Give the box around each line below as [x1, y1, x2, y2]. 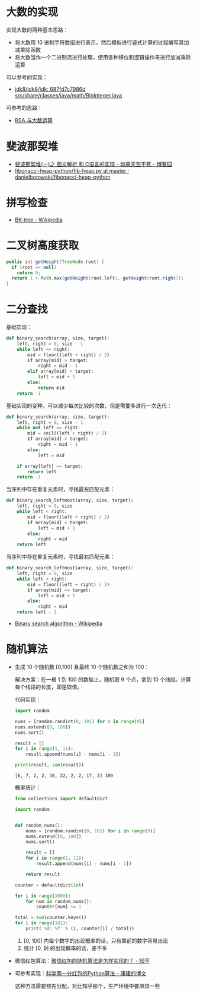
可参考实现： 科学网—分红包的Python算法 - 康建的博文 [14, 969, 147, 977]
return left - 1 [17, 609, 57, 615]
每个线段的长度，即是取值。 [14, 683, 83, 690]
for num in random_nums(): [25, 898, 92, 904]
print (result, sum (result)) [14, 762, 84, 768]
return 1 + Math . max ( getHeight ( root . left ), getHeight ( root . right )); [11, 275, 184, 281]
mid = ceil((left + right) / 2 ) [27, 430, 108, 436]
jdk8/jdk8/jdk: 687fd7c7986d [14, 85, 86, 93]
